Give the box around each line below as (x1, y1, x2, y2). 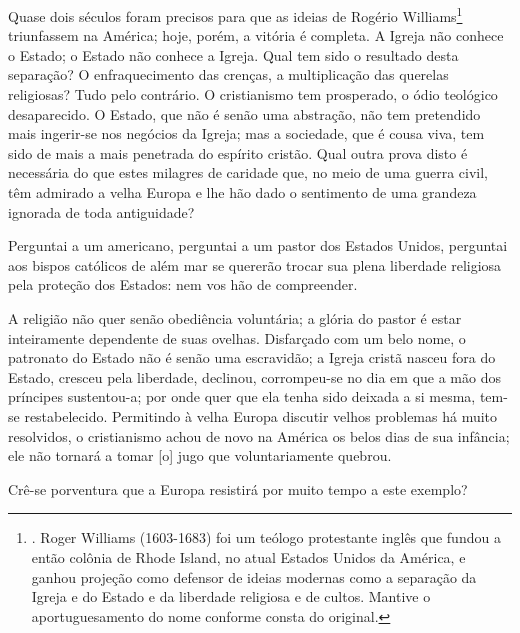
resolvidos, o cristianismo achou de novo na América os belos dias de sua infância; (8, 425, 510, 446)
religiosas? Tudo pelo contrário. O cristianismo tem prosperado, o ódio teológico (8, 84, 498, 105)
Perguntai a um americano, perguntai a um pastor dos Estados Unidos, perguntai (8, 235, 508, 256)
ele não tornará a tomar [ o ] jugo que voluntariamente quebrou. (8, 445, 392, 466)
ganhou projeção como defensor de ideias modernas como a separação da (31, 566, 477, 587)
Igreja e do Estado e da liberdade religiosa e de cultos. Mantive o (31, 586, 431, 607)
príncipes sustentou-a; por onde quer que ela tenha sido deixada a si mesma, (8, 386, 476, 407)
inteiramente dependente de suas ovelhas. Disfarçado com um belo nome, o (8, 327, 466, 348)
